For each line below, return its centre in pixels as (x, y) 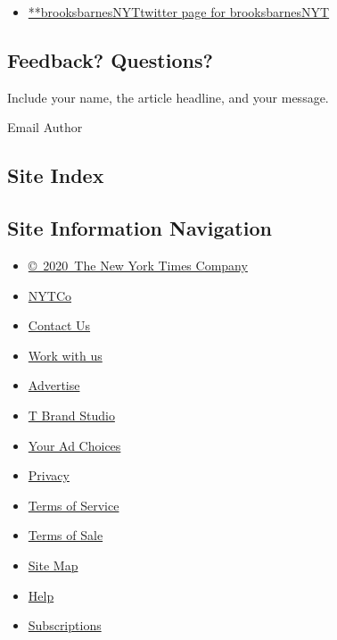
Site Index (56, 175)
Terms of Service (74, 505)
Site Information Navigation (140, 228)
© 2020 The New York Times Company (138, 265)
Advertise (54, 385)
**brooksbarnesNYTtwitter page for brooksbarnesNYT (179, 12)
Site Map (53, 565)
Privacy (49, 475)
